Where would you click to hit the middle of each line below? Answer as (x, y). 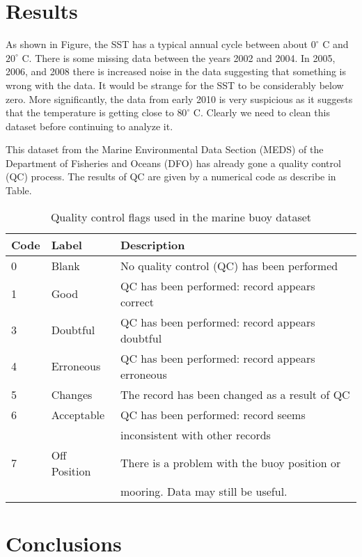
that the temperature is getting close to (90, 112)
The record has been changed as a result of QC (235, 394)
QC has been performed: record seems (213, 414)
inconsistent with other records (195, 434)
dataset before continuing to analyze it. (89, 126)
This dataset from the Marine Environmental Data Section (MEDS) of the (165, 149)
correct (137, 301)
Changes (72, 394)
